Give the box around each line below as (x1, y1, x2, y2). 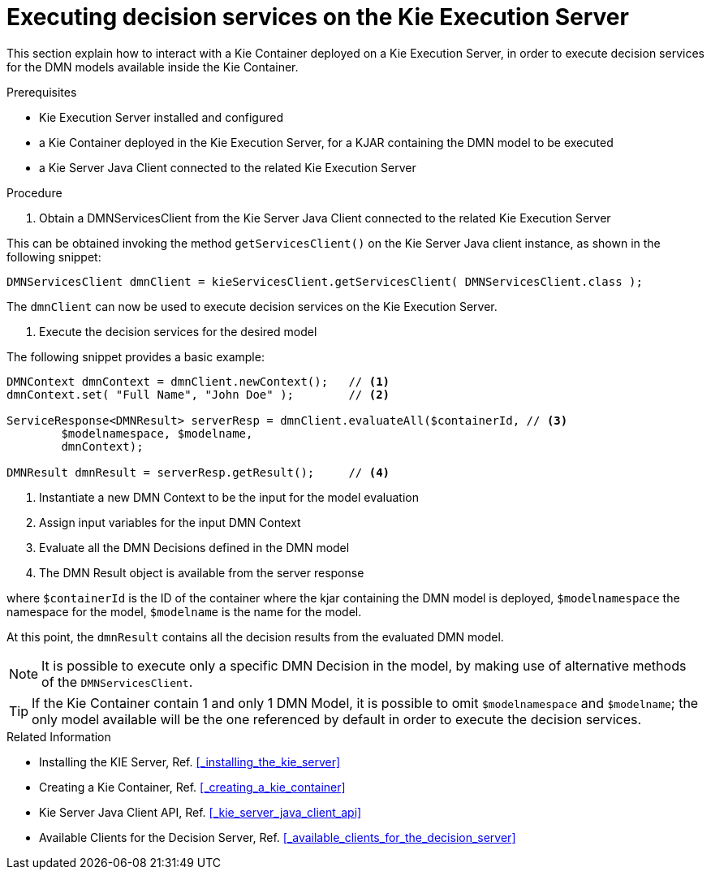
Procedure (6, 185, 62, 200)
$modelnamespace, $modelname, (61, 426, 253, 440)
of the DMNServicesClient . (41, 673, 193, 690)
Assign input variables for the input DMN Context (39, 515, 301, 529)
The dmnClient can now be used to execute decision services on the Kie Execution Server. (6, 299, 498, 313)
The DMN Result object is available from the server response (39, 565, 364, 580)
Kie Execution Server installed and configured (39, 110, 283, 124)
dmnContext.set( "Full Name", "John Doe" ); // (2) (6, 387, 390, 401)
